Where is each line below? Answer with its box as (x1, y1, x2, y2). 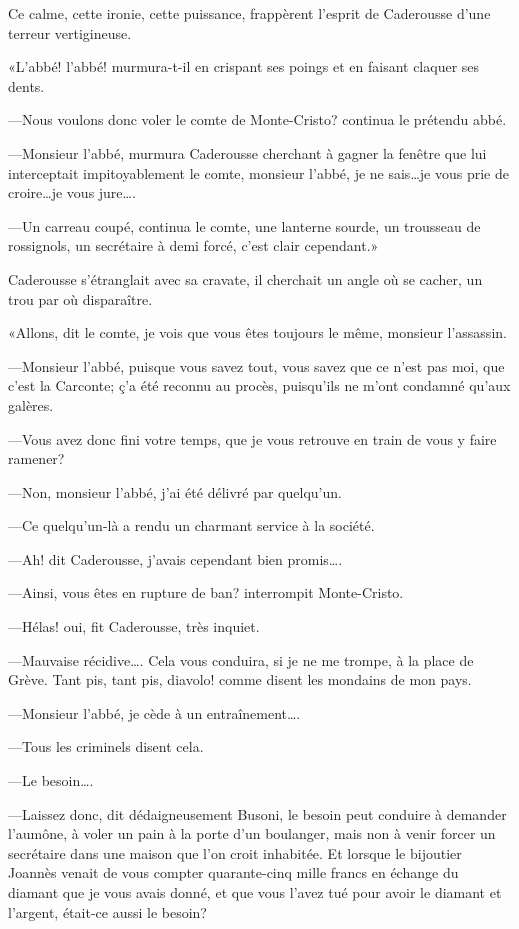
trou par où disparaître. (8, 288, 153, 309)
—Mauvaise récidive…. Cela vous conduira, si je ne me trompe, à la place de (8, 649, 474, 670)
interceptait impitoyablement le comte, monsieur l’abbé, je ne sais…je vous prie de (8, 162, 509, 183)
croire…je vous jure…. (8, 182, 136, 203)
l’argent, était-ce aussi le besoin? (8, 901, 207, 922)
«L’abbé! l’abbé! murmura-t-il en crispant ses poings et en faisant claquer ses (8, 56, 480, 77)
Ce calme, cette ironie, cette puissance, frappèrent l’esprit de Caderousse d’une (8, 3, 491, 23)
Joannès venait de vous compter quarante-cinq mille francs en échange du (8, 862, 459, 883)
